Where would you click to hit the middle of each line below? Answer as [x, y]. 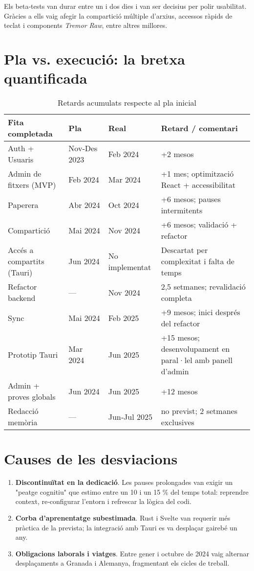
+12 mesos [179, 391]
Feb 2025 [124, 318]
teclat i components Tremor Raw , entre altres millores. [86, 25]
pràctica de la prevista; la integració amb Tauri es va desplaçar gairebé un [126, 527]
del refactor [180, 323]
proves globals [32, 397]
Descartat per [184, 250]
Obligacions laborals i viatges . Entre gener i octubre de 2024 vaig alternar [132, 553]
